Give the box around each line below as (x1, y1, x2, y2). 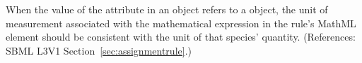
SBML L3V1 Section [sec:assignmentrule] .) (6, 43, 192, 57)
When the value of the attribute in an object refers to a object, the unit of (6, 2, 328, 16)
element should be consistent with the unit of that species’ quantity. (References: (6, 29, 356, 44)
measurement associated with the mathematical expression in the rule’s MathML (6, 15, 356, 30)
